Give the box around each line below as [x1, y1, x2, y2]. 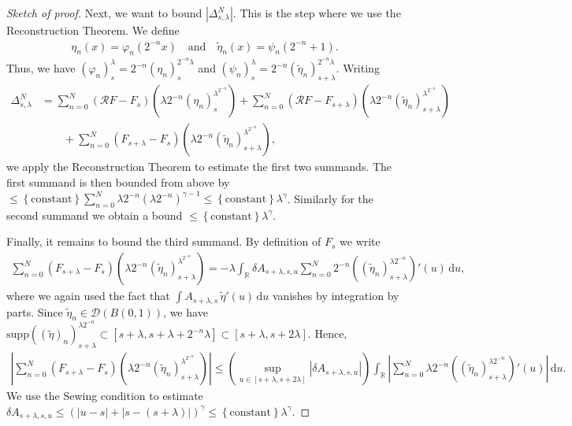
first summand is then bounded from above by [6, 173, 230, 190]
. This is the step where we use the [232, 5, 401, 20]
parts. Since [6, 303, 63, 320]
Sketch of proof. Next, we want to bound [6, 5, 202, 20]
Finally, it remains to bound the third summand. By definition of [6, 233, 321, 250]
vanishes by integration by [273, 287, 399, 304]
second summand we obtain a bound [6, 206, 183, 223]
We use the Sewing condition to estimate [6, 387, 203, 404]
